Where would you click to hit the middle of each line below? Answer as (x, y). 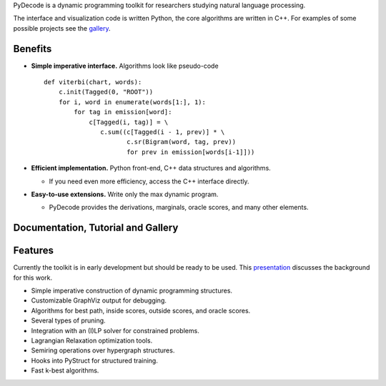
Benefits (33, 49)
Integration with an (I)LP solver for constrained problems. (115, 330)
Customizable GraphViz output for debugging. (99, 300)
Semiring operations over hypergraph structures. (103, 350)
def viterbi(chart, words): (93, 82)
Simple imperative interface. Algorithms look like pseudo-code (125, 66)
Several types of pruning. (69, 320)
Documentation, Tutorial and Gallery (96, 228)
